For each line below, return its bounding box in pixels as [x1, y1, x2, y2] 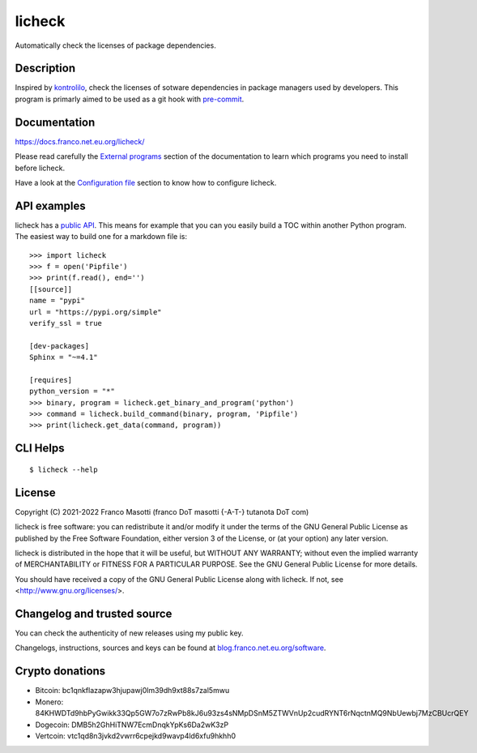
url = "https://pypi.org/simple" [29, 307, 162, 316]
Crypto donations [15, 665, 106, 678]
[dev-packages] [29, 341, 90, 350]
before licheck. [15, 163, 65, 173]
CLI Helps [15, 442, 65, 456]
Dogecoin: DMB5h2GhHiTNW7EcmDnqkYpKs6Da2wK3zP [35, 720, 229, 729]
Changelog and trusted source [15, 606, 172, 620]
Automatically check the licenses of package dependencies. [15, 41, 216, 50]
